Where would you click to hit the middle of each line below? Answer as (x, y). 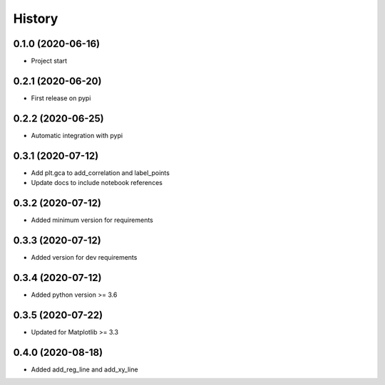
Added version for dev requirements (84, 257)
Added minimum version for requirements (92, 220)
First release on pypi (61, 98)
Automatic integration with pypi (77, 135)
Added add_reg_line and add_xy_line (84, 369)
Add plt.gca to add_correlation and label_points (101, 173)
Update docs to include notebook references (97, 183)
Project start (49, 61)
